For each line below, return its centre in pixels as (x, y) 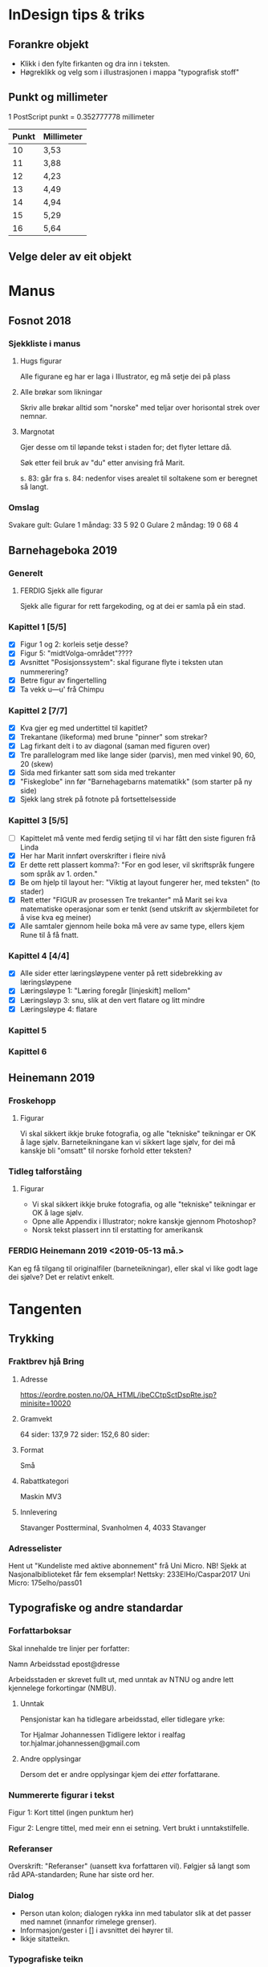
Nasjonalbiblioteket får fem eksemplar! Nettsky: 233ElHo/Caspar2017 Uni (129, 1574)
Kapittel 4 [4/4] (39, 956)
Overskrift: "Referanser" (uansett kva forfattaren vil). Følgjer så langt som (129, 1866)
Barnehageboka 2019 (63, 550)
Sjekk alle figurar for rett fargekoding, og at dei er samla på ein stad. (133, 606)
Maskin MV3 (41, 1496)
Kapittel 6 (28, 1052)
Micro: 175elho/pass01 (45, 1583)
